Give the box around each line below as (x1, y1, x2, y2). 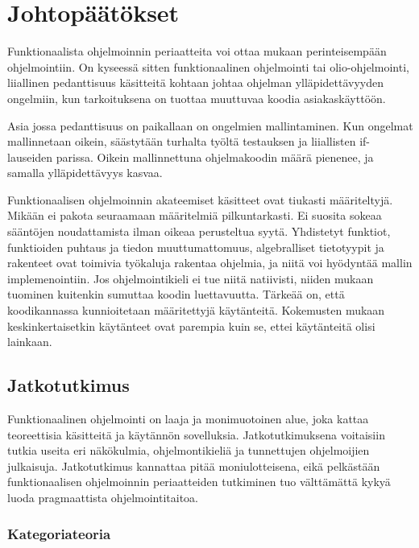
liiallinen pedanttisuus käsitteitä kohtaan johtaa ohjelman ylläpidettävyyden (7, 74, 384, 91)
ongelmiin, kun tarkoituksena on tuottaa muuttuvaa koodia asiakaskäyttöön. (7, 89, 386, 106)
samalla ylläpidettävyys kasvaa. (7, 164, 163, 181)
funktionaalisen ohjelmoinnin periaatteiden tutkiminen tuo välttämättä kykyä (7, 473, 391, 490)
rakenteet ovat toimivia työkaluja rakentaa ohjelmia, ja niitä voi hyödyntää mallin (7, 254, 413, 271)
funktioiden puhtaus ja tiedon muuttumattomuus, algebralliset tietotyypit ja (7, 238, 384, 255)
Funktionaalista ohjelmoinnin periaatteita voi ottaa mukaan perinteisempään (7, 43, 387, 60)
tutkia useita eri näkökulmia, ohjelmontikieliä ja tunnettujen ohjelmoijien (7, 442, 370, 459)
